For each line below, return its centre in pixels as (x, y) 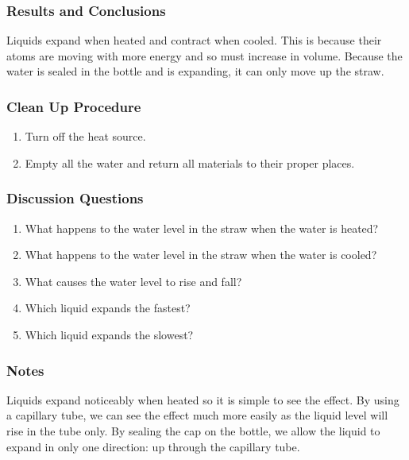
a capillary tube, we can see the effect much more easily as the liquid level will (197, 415)
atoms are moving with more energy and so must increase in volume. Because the (204, 55)
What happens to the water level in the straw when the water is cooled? (201, 255)
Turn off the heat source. (85, 136)
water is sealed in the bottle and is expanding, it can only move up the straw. (195, 71)
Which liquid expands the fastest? (108, 308)
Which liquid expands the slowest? (109, 334)
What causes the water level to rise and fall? (133, 281)
